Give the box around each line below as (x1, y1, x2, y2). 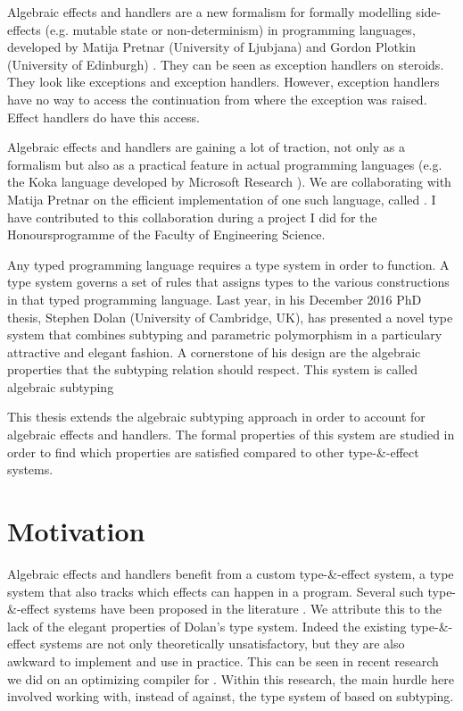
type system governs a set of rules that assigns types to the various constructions (7, 272, 450, 291)
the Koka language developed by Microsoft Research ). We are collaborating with (7, 172, 451, 191)
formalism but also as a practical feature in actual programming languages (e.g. (7, 155, 442, 173)
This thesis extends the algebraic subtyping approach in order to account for (7, 407, 426, 426)
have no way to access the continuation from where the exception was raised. (7, 89, 427, 108)
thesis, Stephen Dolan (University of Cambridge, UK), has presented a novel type (7, 307, 453, 326)
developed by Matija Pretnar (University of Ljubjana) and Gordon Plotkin (7, 38, 416, 56)
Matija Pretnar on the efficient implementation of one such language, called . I (7, 189, 436, 208)
